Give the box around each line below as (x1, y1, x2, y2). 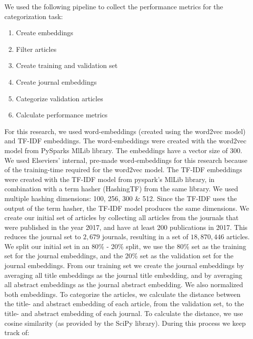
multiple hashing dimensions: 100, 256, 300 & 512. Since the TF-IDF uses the (4, 193, 237, 203)
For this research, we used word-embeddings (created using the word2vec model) (4, 126, 246, 136)
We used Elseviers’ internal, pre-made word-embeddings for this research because (4, 155, 248, 165)
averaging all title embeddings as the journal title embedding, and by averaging (4, 270, 243, 280)
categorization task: (4, 11, 63, 21)
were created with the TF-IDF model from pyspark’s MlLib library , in (4, 174, 215, 184)
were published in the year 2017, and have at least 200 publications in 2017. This (4, 222, 248, 232)
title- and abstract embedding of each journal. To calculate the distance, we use (4, 308, 243, 318)
